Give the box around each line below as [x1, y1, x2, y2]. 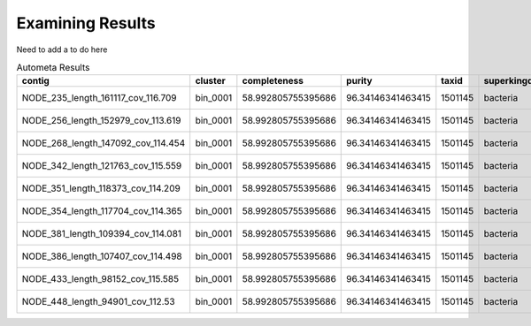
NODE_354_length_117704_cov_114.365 [21, 205, 182, 217]
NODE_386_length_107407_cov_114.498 [21, 250, 182, 262]
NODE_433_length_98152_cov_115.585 [21, 273, 180, 285]
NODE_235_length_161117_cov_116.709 [21, 92, 177, 104]
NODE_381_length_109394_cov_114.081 [21, 228, 181, 240]
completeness [242, 75, 304, 87]
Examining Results [16, 13, 156, 33]
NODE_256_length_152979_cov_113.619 [21, 115, 181, 127]
